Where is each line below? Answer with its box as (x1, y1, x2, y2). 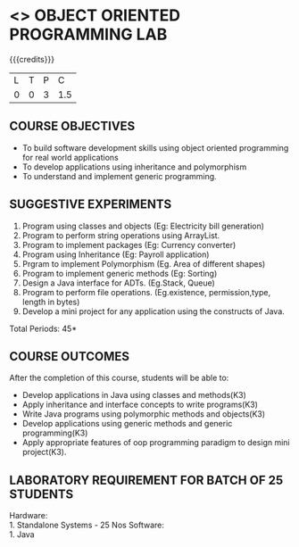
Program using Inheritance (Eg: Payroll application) (21, 249, 210, 260)
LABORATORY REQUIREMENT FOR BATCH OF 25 (9, 472, 284, 487)
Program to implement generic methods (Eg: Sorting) (21, 268, 218, 278)
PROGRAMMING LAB (9, 24, 168, 45)
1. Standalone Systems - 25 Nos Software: (9, 519, 165, 531)
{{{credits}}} (9, 54, 55, 64)
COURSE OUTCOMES (9, 349, 130, 364)
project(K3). (21, 447, 67, 458)
